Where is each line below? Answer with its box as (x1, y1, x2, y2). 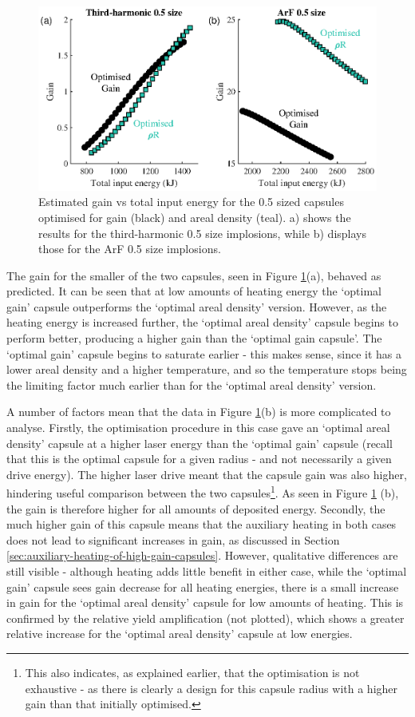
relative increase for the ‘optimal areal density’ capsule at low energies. (6, 625, 353, 642)
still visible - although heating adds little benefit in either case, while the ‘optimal (6, 563, 407, 580)
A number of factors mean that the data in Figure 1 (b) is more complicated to (6, 403, 391, 420)
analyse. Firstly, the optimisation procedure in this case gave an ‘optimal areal (6, 419, 390, 436)
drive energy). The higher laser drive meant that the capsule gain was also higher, (6, 465, 407, 482)
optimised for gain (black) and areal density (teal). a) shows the (38, 208, 351, 225)
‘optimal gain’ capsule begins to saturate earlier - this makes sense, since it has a (6, 345, 402, 362)
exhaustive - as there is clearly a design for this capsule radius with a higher (25, 679, 398, 696)
